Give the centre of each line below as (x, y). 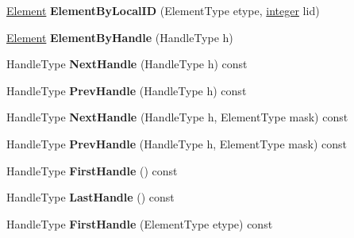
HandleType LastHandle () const (90, 197)
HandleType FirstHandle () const (92, 170)
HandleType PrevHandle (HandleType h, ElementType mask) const (177, 143)
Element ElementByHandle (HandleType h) (120, 37)
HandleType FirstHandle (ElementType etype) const (140, 223)
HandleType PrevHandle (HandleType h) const (127, 90)
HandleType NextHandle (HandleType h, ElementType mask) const (177, 117)
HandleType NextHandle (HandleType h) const (127, 64)
